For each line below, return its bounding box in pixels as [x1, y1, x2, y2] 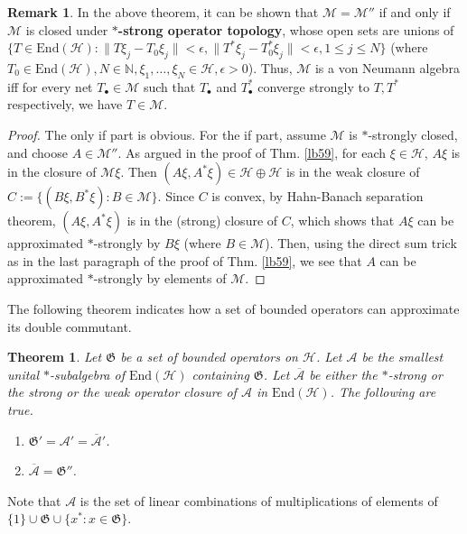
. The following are [330, 382, 436, 401]
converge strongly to [257, 77, 370, 96]
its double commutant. [7, 317, 132, 336]
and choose [7, 143, 68, 161]
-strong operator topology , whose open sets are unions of [117, 20, 454, 39]
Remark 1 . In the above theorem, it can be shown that [7, 3, 319, 21]
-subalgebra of [50, 364, 125, 383]
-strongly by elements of [93, 269, 227, 288]
